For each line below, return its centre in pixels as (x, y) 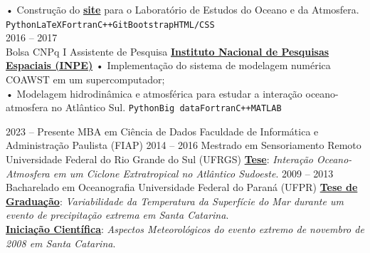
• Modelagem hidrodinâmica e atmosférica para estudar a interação (154, 93)
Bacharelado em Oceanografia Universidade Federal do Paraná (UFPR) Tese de (182, 187)
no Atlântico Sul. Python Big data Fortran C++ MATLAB (166, 107)
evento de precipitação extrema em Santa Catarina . (117, 215)
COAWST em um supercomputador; (85, 79)
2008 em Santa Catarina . (61, 243)
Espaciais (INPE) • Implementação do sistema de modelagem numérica (168, 65)
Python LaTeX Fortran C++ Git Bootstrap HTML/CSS (110, 25)
